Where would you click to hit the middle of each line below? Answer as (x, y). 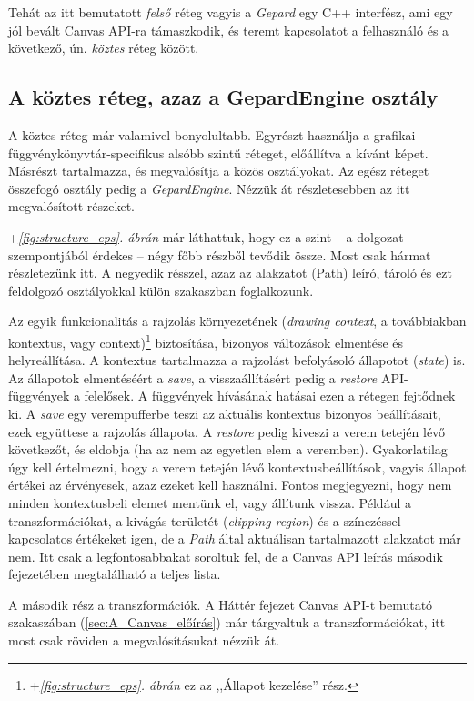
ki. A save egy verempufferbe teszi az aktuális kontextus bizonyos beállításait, (225, 413)
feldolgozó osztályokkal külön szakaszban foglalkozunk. (161, 290)
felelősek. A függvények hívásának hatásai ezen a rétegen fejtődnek (270, 396)
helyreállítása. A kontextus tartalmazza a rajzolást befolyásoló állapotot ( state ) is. (237, 360)
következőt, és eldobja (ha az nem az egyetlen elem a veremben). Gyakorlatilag (228, 449)
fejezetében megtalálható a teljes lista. (115, 574)
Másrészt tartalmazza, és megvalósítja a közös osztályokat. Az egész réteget (219, 171)
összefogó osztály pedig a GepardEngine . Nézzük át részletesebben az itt (209, 188)
